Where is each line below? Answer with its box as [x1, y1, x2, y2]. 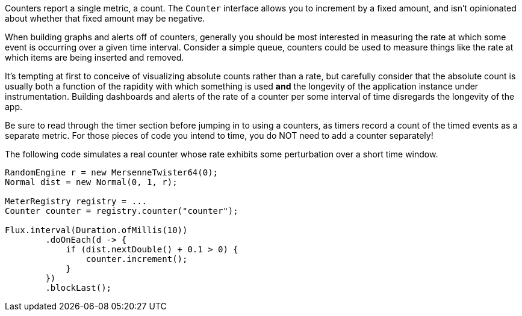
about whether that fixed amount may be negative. [5, 13, 205, 23]
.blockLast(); [45, 283, 112, 293]
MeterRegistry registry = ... [5, 196, 148, 206]
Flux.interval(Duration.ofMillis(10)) [5, 225, 188, 235]
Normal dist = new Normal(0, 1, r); [5, 177, 178, 187]
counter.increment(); [85, 254, 188, 264]
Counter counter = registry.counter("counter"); [5, 206, 238, 216]
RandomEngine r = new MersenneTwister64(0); [5, 168, 219, 177]
